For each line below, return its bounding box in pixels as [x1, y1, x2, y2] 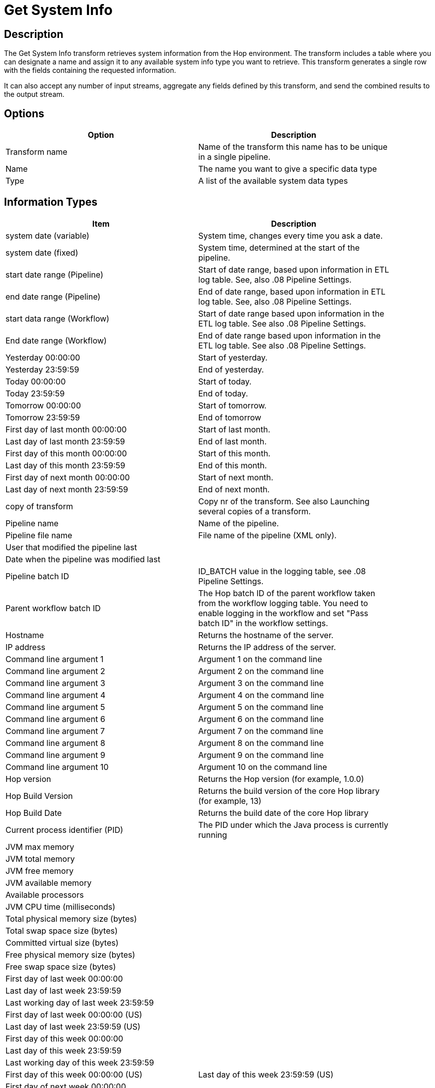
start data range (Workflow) [5, 313, 109, 324]
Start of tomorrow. [198, 400, 267, 410]
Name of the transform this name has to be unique [198, 142, 388, 152]
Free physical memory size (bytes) [5, 949, 135, 960]
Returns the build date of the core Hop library [198, 807, 369, 818]
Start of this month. [198, 448, 271, 458]
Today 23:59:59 [5, 388, 65, 398]
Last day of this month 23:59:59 [5, 460, 125, 470]
